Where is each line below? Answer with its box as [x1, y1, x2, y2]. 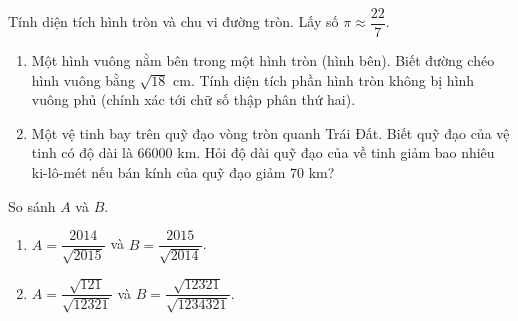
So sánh [8, 195, 56, 216]
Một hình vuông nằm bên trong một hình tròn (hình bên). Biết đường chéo [31, 50, 495, 71]
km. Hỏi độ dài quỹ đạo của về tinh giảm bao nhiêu [177, 142, 495, 163]
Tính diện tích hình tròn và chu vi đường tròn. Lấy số [8, 11, 339, 32]
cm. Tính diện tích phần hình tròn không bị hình [173, 69, 475, 90]
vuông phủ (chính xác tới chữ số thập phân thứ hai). [31, 89, 356, 110]
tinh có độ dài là [31, 142, 133, 163]
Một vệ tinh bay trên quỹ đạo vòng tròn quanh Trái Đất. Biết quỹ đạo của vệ [31, 122, 510, 143]
